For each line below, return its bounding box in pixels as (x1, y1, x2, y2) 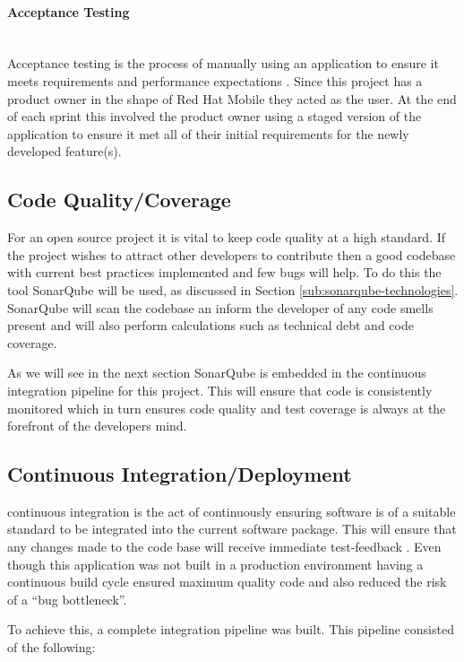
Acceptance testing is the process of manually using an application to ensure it (7, 54, 439, 73)
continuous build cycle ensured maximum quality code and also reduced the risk (7, 572, 447, 591)
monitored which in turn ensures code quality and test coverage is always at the (7, 398, 446, 417)
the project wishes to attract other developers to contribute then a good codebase (7, 245, 456, 264)
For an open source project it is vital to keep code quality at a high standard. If (7, 228, 446, 247)
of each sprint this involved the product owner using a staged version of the (7, 107, 422, 126)
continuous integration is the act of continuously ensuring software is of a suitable (7, 501, 456, 520)
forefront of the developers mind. (7, 416, 187, 435)
